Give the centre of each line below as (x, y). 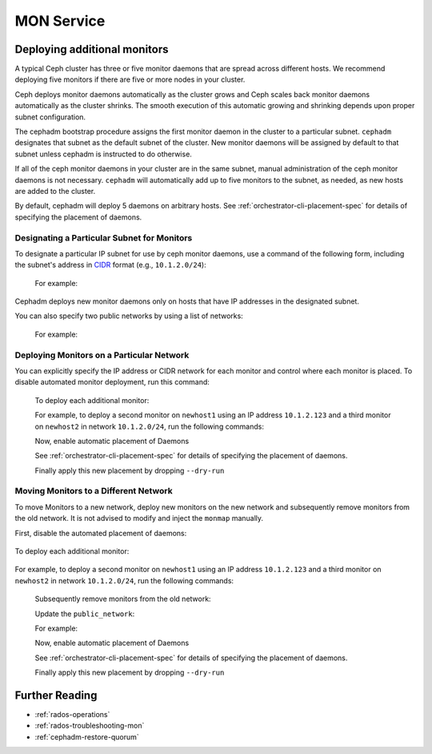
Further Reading (56, 695)
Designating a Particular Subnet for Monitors (104, 238)
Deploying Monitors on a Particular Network (102, 355)
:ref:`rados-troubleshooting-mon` (90, 726)
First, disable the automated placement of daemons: (101, 533)
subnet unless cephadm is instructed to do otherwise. (103, 154)
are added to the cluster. (55, 191)
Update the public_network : (85, 614)
